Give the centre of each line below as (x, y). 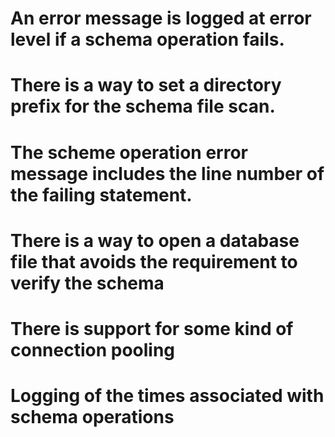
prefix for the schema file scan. (143, 106)
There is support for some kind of (152, 328)
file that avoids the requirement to (154, 261)
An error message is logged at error (161, 18)
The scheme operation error (129, 152)
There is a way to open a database (155, 240)
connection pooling (93, 349)
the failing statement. (101, 194)
